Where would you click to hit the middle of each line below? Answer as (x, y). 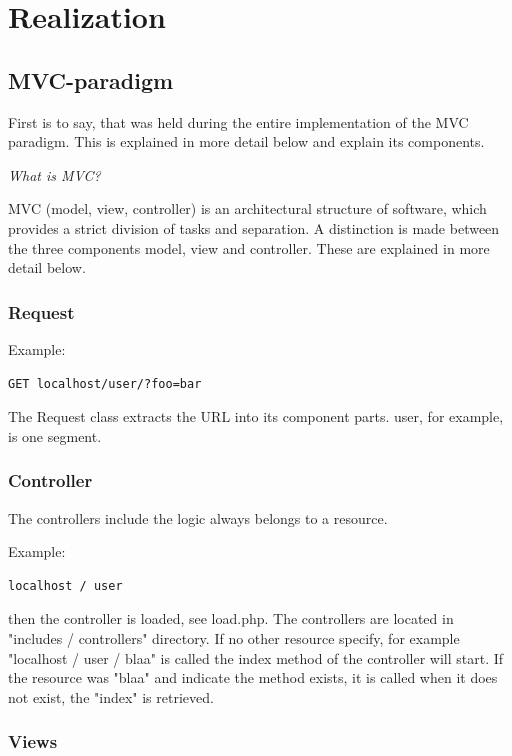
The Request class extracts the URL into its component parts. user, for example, (256, 416)
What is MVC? (54, 174)
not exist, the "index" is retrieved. (111, 696)
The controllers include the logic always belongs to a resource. (198, 517)
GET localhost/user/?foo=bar (105, 383)
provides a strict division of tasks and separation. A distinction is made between (254, 227)
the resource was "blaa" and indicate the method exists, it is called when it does (253, 677)
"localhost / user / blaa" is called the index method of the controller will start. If (256, 657)
